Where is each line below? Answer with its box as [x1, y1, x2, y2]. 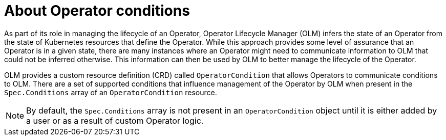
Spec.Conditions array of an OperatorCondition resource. [4, 88, 217, 97]
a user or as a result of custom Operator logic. [26, 115, 204, 126]
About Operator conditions [4, 2, 190, 19]
